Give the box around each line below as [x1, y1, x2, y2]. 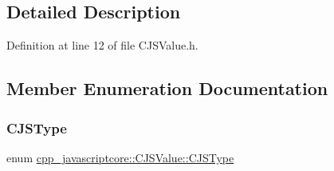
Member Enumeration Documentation [6, 76, 328, 101]
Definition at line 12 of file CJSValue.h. [6, 37, 198, 54]
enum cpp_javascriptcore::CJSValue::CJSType [6, 149, 234, 165]
